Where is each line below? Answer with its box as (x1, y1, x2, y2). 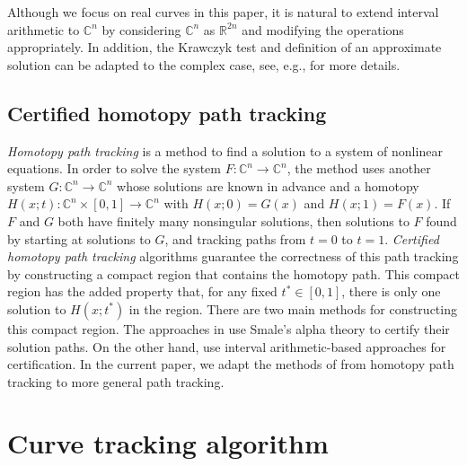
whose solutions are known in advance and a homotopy (117, 176, 419, 195)
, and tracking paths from (164, 229, 306, 248)
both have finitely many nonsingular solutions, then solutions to (57, 211, 410, 230)
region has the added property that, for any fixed (7, 282, 278, 301)
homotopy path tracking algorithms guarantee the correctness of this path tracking (7, 247, 459, 266)
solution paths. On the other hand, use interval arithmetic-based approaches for (7, 337, 446, 356)
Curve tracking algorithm (7, 425, 329, 462)
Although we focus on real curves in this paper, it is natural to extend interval (7, 3, 439, 21)
